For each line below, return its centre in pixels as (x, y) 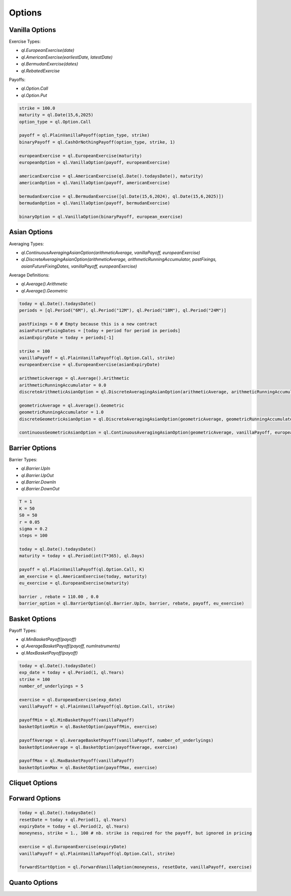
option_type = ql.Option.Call (55, 122)
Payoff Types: (23, 630)
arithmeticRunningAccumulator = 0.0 (63, 385)
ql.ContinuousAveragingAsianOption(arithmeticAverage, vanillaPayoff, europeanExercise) (111, 253)
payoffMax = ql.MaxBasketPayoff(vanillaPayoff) (77, 761)
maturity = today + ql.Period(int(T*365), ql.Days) (82, 556)
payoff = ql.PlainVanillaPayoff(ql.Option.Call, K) (82, 569)
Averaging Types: (26, 244)
